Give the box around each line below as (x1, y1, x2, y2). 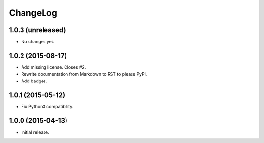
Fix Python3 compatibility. (21, 103, 74, 109)
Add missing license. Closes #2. (21, 64, 86, 70)
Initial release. (21, 129, 49, 135)
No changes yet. (21, 39, 55, 45)
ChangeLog (9, 7, 57, 18)
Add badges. (21, 78, 47, 84)
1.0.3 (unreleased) (9, 26, 66, 34)
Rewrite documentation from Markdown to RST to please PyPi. (21, 71, 147, 77)
